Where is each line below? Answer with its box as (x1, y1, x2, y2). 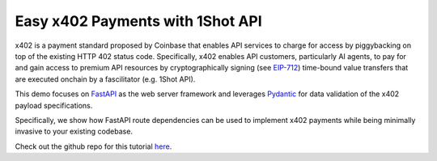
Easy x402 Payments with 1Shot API (15, 12, 262, 30)
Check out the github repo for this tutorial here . (15, 142, 172, 151)
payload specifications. (15, 100, 93, 110)
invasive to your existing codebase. (15, 126, 134, 137)
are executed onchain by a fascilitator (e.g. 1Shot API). (15, 74, 196, 84)
